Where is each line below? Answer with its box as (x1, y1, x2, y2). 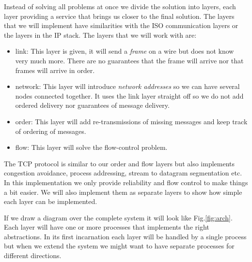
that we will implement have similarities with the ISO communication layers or (4, 20, 238, 30)
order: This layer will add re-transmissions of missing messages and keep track (15, 116, 248, 126)
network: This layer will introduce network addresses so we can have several (15, 81, 240, 91)
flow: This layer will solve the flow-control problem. (15, 142, 168, 152)
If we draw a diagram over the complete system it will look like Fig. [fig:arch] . (4, 212, 233, 222)
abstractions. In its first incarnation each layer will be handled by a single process (4, 231, 247, 241)
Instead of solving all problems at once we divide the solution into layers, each (4, 1, 236, 11)
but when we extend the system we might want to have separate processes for (4, 241, 235, 251)
